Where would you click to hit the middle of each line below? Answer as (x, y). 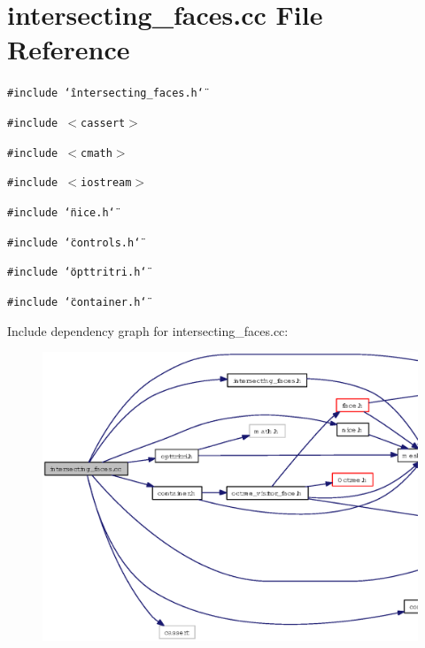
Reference (69, 49)
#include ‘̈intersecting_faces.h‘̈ (105, 94)
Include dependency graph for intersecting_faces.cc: (148, 330)
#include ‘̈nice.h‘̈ (61, 212)
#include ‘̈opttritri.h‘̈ (77, 273)
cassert (103, 123)
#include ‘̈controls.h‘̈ (74, 242)
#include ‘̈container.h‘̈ (77, 302)
